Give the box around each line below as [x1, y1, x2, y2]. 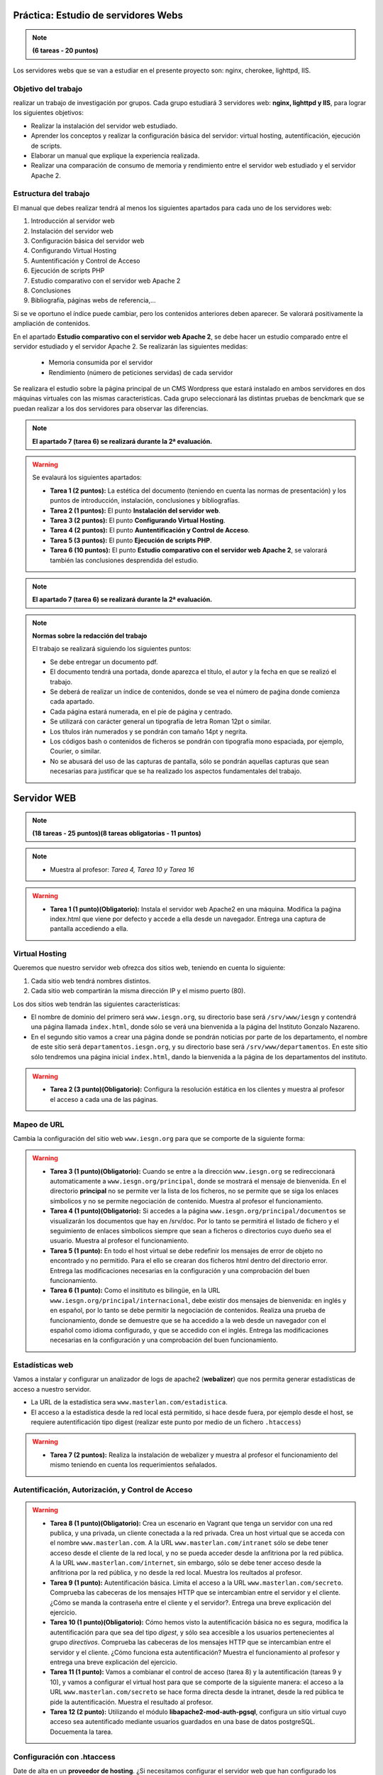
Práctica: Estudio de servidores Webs [13, 9, 184, 21]
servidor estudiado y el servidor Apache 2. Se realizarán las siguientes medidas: [13, 342, 248, 351]
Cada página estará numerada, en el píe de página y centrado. [50, 707, 233, 716]
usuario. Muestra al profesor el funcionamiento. [50, 1236, 189, 1245]
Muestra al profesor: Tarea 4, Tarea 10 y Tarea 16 [50, 865, 195, 873]
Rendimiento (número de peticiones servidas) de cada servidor [48, 368, 233, 376]
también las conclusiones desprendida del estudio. [50, 556, 199, 564]
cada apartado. [50, 697, 95, 706]
